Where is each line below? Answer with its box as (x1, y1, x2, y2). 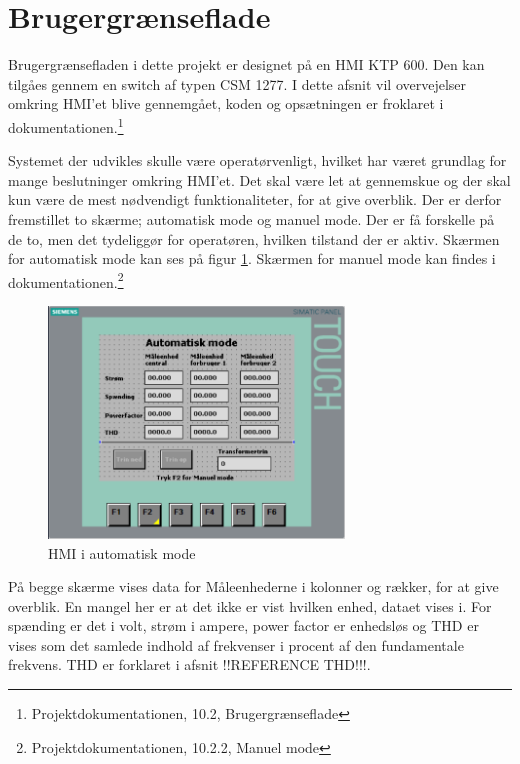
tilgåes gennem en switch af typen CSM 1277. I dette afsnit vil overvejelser (8, 73, 467, 94)
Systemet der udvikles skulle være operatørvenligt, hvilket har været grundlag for (8, 150, 507, 171)
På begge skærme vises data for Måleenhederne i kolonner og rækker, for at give (8, 576, 499, 597)
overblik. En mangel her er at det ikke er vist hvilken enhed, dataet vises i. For (8, 595, 492, 616)
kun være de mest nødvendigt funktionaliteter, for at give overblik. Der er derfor (8, 189, 502, 210)
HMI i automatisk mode (48, 542, 196, 563)
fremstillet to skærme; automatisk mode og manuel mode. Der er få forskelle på (8, 208, 495, 229)
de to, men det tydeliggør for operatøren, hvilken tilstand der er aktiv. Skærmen (8, 228, 500, 249)
